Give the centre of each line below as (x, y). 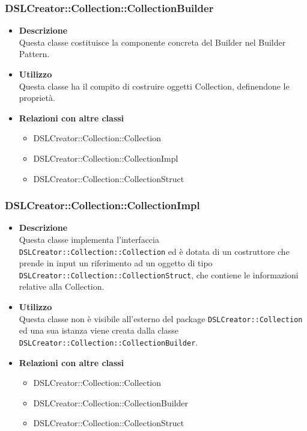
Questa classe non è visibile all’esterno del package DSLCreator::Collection (161, 318)
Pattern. (34, 54)
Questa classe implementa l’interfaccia (89, 239)
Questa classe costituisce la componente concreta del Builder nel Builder (152, 42)
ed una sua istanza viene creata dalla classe (99, 330)
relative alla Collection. (62, 286)
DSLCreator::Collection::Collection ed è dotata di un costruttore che (154, 251)
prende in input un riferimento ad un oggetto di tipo (116, 263)
